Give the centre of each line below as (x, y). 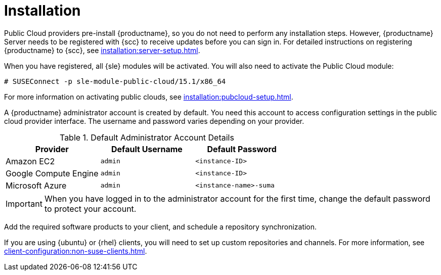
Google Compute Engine (52, 173)
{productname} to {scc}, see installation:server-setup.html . (102, 50)
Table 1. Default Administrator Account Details (147, 137)
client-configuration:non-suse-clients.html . (76, 251)
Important (24, 203)
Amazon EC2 (30, 161)
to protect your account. (90, 209)
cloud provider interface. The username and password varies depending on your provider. (154, 121)
